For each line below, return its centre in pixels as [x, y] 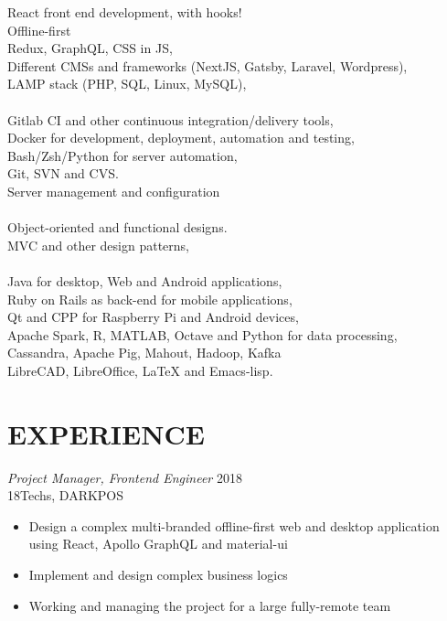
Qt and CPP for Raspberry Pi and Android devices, [153, 317]
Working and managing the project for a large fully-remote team [210, 605]
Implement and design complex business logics [158, 574]
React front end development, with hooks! [125, 12]
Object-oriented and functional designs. [117, 227]
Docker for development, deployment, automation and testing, [181, 138]
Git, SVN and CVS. [63, 173]
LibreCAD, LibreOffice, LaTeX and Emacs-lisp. [140, 370]
